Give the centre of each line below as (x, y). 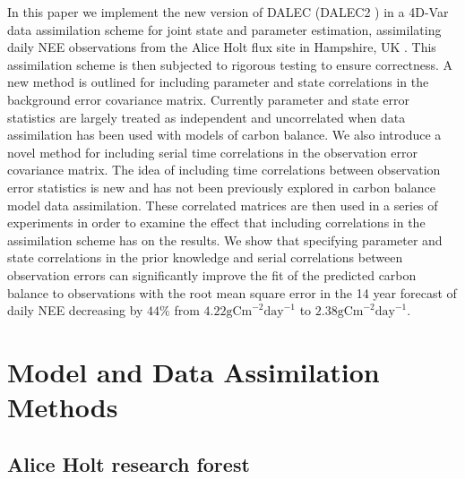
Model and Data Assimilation (194, 371)
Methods (63, 407)
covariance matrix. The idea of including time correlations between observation (224, 170)
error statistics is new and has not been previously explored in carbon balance (221, 187)
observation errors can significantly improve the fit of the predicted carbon (212, 274)
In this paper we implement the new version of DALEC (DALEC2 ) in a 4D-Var (228, 12)
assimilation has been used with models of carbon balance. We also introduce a (224, 135)
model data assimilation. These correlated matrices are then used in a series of (223, 205)
